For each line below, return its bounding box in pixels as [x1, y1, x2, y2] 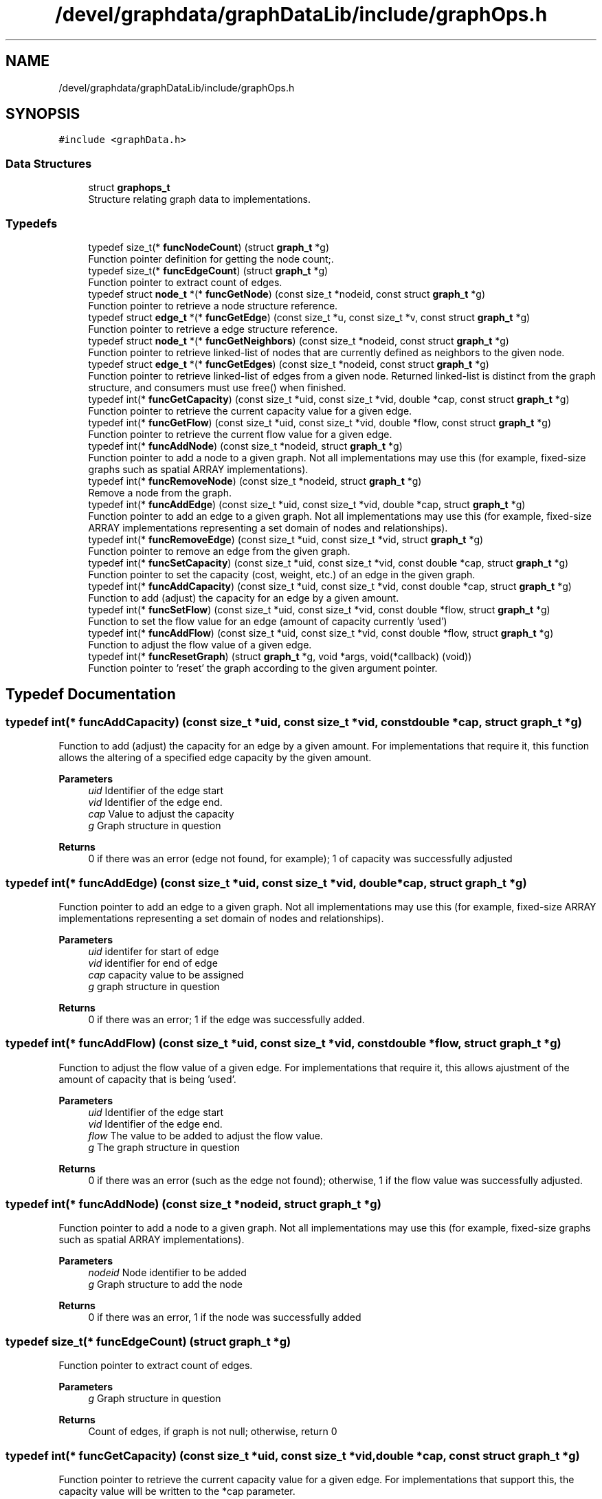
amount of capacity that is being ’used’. [58, 1073, 236, 1085]
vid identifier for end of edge [88, 956, 218, 969]
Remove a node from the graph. [88, 486, 232, 499]
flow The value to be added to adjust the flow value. [88, 1129, 323, 1141]
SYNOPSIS [5, 105, 80, 123]
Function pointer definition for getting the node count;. [88, 252, 334, 265]
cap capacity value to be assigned [88, 968, 244, 981]
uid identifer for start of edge [88, 945, 219, 957]
